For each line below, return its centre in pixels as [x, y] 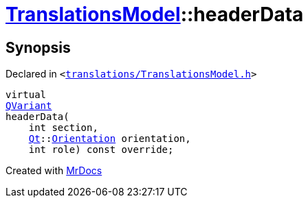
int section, [63, 128]
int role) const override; [101, 150]
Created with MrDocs [54, 171]
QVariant [29, 106]
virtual [26, 95]
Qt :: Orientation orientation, [110, 139]
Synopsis [38, 47]
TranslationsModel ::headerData [155, 14]
